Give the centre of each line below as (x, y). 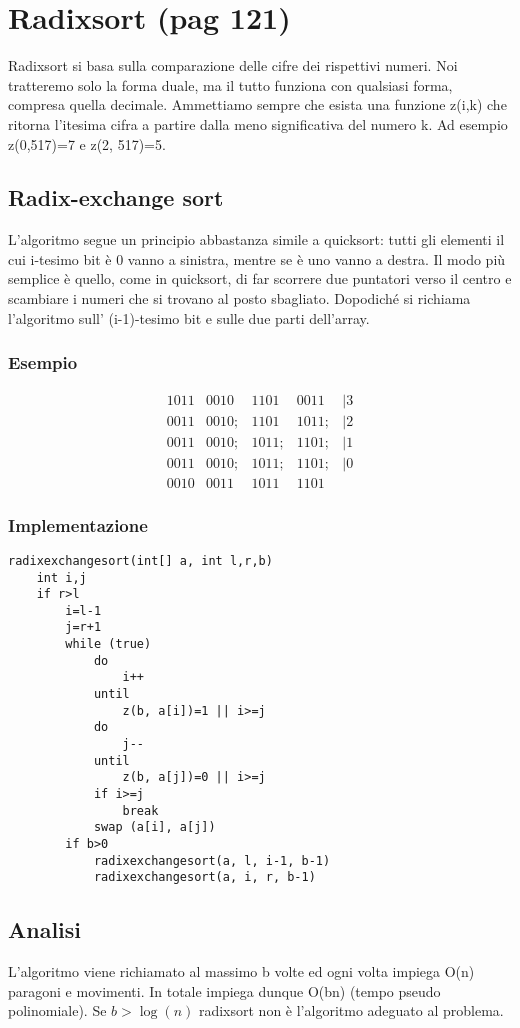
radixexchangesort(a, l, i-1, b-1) (212, 860)
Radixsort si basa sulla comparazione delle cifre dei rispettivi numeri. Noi (233, 65)
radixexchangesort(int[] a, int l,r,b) (140, 560)
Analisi (45, 929)
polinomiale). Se (57, 1010)
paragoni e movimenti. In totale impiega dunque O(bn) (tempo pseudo (224, 990)
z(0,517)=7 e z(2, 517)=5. (87, 143)
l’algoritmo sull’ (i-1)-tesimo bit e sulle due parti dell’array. (189, 317)
